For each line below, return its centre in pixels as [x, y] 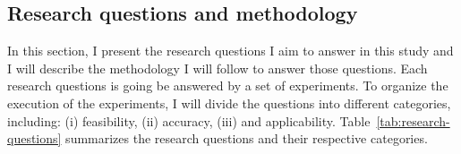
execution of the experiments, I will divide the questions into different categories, [229, 103]
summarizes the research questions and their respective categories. [247, 138]
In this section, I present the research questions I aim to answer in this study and [230, 51]
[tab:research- [413, 120]
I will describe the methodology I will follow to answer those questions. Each [218, 68]
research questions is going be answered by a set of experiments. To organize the [228, 86]
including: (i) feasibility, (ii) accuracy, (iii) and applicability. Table [189, 120]
